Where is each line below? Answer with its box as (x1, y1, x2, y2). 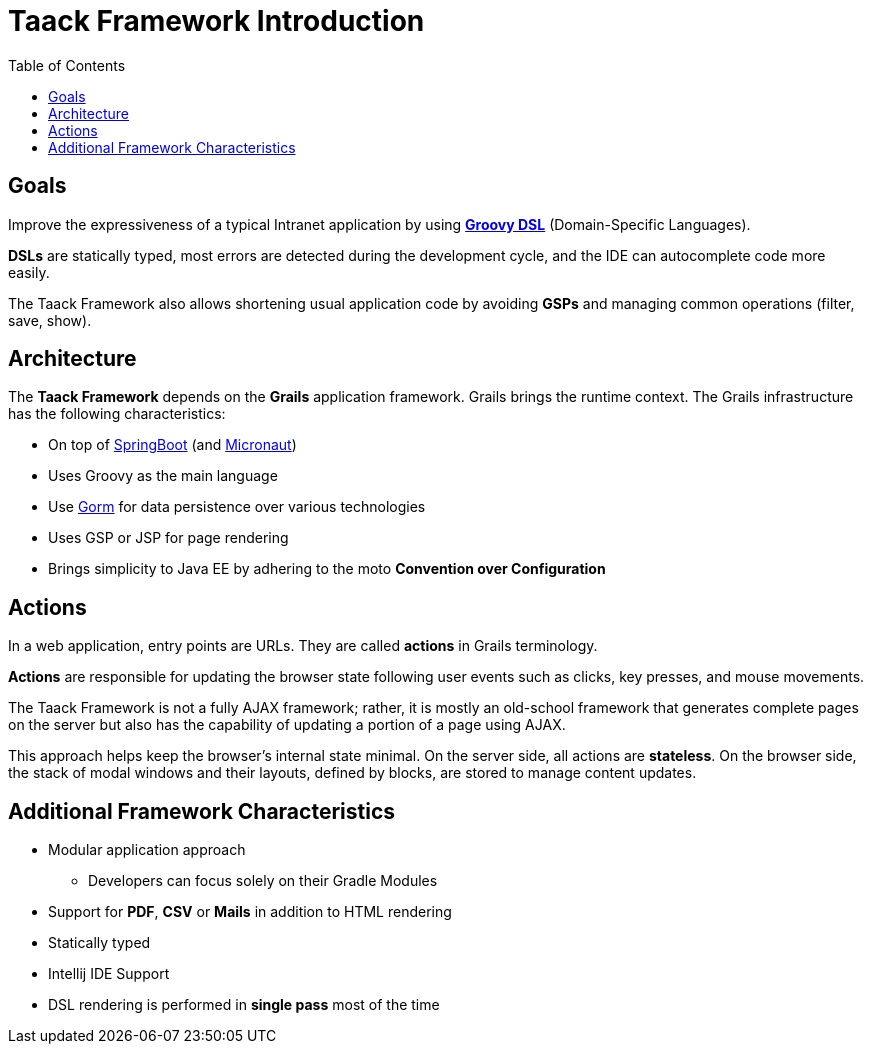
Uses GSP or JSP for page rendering (48, 529, 289, 547)
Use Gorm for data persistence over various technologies (48, 498, 426, 516)
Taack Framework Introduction (8, 4, 425, 38)
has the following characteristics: (8, 405, 226, 423)
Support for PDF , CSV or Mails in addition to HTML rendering (48, 903, 452, 921)
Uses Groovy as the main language (48, 467, 278, 485)
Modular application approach (48, 841, 246, 859)
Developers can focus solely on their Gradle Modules (88, 872, 438, 890)
